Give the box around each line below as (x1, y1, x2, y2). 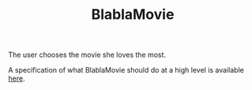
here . (8, 73, 25, 84)
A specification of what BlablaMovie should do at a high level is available (8, 66, 245, 75)
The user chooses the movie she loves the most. (8, 50, 167, 60)
